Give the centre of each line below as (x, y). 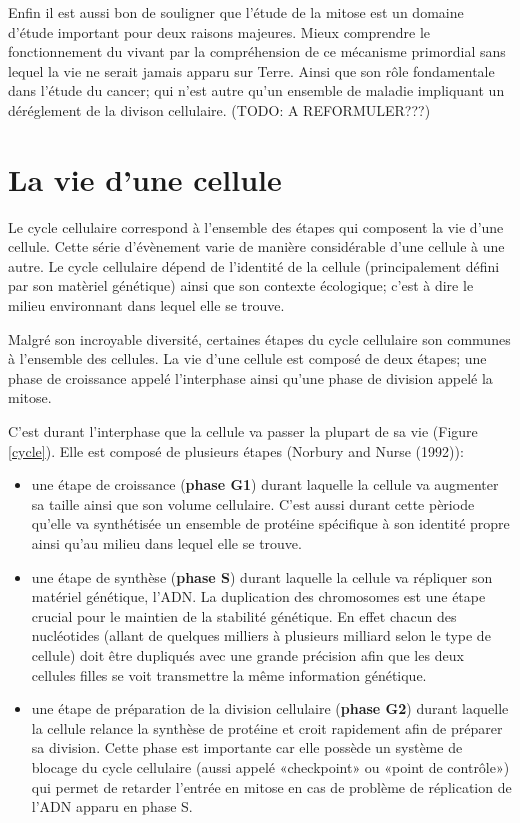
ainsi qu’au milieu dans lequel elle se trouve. (166, 543)
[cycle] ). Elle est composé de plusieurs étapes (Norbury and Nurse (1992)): (236, 450)
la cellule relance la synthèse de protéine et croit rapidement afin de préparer (267, 727)
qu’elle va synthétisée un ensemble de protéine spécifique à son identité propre (270, 523)
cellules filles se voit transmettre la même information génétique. (229, 674)
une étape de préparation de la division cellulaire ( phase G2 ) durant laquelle (270, 708)
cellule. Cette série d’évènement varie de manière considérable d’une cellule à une (256, 246)
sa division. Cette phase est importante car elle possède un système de (247, 747)
